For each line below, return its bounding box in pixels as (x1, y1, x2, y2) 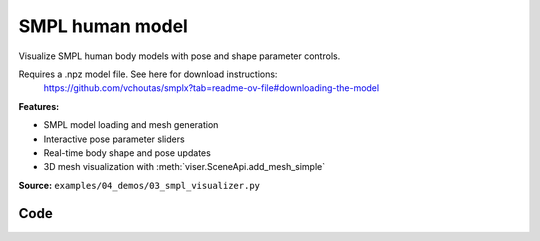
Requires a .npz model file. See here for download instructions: (18, 68, 278, 80)
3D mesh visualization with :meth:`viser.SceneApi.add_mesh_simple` (43, 161, 325, 173)
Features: (18, 100, 60, 112)
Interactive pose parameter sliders (43, 133, 185, 145)
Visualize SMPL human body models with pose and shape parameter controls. (18, 50, 341, 62)
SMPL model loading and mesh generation (43, 119, 219, 131)
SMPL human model (18, 15, 189, 37)
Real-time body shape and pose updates (43, 146, 212, 159)
